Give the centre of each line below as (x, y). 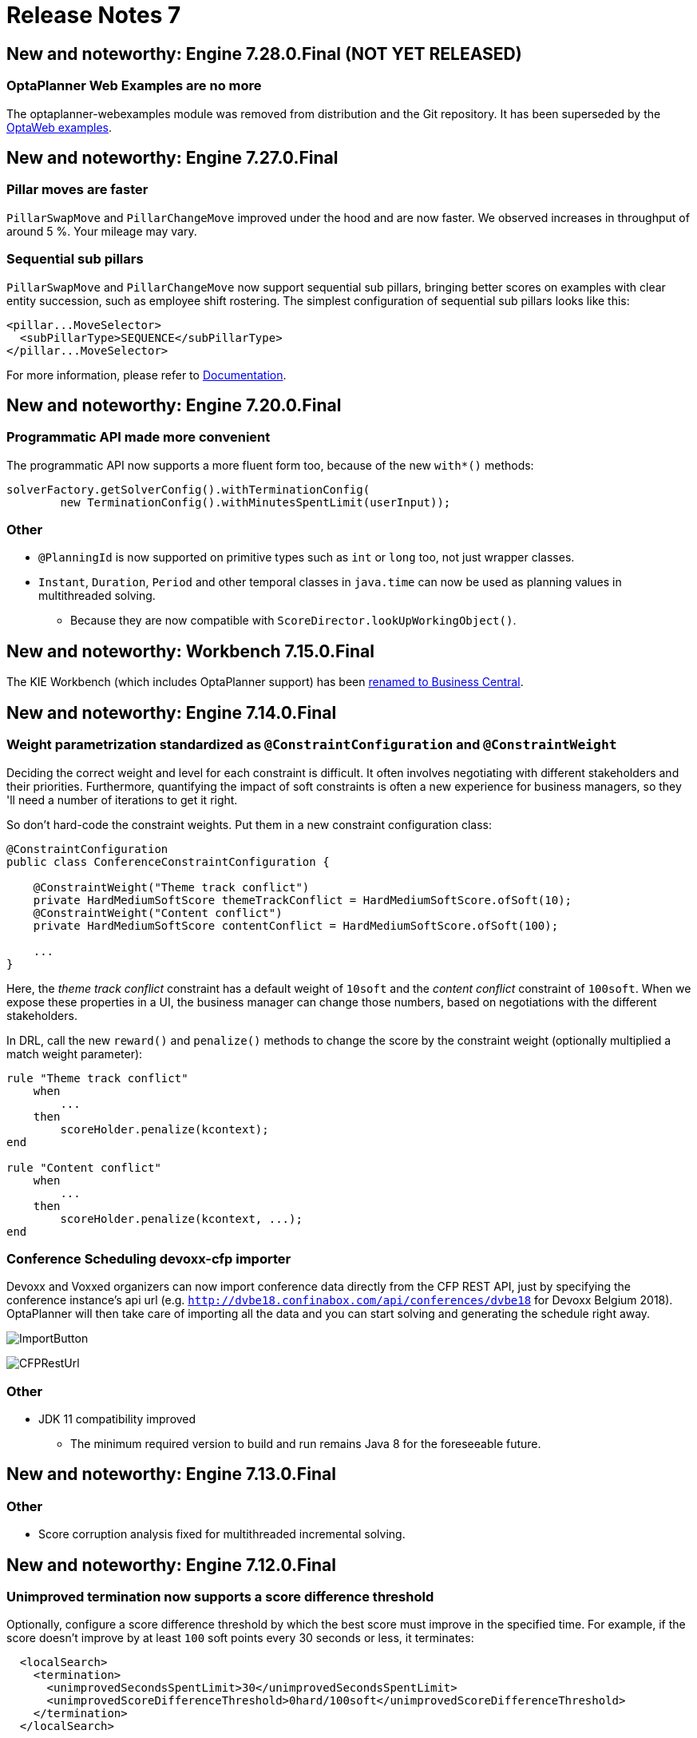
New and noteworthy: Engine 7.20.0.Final (174, 405)
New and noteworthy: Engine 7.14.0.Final (172, 712)
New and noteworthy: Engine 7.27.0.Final (172, 157)
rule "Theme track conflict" (97, 1078)
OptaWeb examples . (59, 127)
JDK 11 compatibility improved (117, 1419)
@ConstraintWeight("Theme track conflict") (171, 887)
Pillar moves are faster (77, 190)
